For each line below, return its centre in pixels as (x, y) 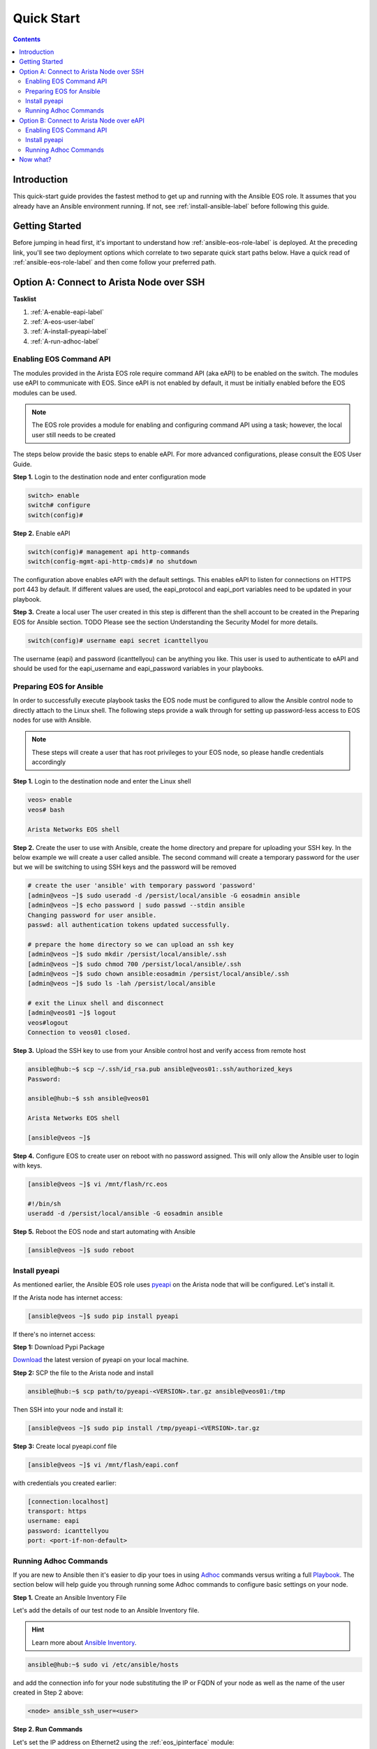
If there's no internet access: (54, 1334)
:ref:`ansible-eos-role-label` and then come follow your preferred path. (114, 262)
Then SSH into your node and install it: (68, 1409)
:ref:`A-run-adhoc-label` (65, 341)
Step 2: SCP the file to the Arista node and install (83, 1373)
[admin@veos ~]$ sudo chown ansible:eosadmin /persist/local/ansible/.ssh (158, 973)
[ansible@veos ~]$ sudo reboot (81, 1250)
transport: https (57, 1511)
